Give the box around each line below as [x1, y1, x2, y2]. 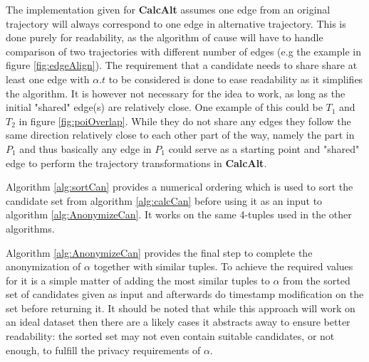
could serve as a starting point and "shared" [168, 141, 360, 156]
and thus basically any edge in [19, 141, 152, 156]
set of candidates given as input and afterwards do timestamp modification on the [6, 287, 364, 302]
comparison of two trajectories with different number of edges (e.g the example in [6, 43, 361, 58]
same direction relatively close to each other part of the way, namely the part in [6, 127, 355, 142]
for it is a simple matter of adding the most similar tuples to [6, 272, 270, 287]
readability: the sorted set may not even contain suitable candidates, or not [6, 329, 335, 344]
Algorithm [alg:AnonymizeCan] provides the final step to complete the [6, 245, 313, 260]
